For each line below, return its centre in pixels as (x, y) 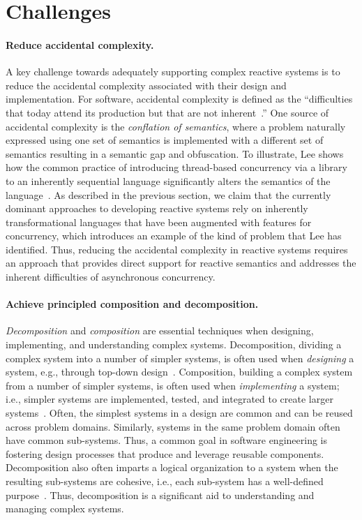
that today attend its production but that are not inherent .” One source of (167, 112)
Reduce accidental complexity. (80, 44)
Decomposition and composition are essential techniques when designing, (160, 330)
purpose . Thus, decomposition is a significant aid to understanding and (160, 495)
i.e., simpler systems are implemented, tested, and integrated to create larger (169, 399)
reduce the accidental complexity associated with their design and (146, 85)
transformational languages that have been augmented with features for (159, 222)
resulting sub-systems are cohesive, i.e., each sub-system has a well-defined (165, 481)
